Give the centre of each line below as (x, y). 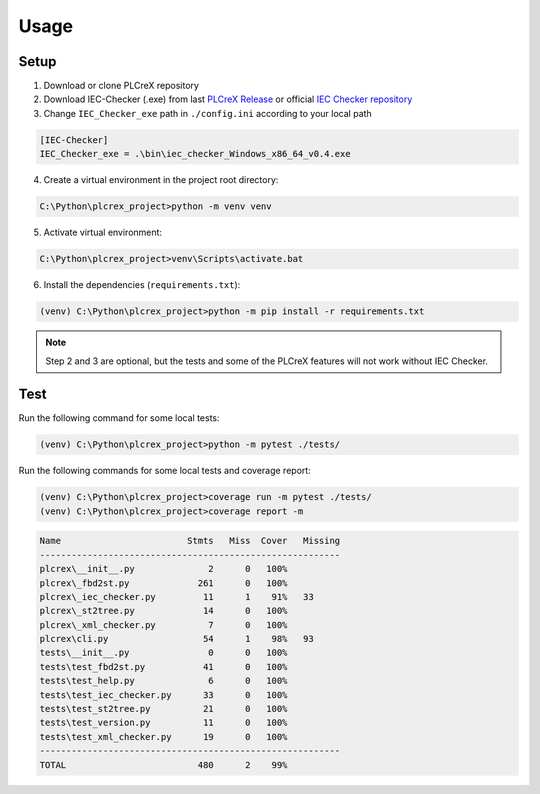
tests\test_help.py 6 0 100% (163, 681)
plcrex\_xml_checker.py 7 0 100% (163, 624)
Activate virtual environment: (103, 232)
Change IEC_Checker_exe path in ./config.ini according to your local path (207, 113)
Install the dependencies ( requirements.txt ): (142, 285)
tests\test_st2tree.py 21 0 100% (163, 709)
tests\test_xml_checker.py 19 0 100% (163, 736)
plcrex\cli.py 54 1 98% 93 (176, 639)
